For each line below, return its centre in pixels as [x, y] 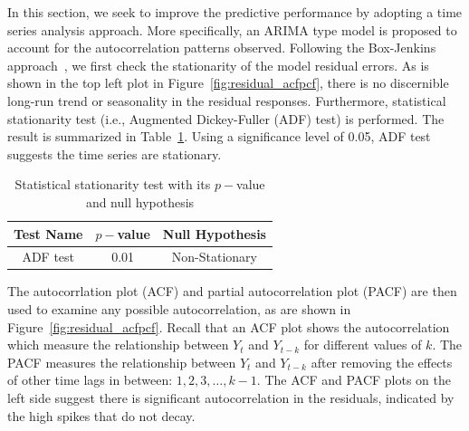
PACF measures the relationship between [122, 362]
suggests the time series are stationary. [115, 153]
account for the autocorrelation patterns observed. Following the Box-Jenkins [222, 48]
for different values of [363, 345]
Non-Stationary [214, 257]
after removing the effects [382, 362]
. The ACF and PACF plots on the [354, 380]
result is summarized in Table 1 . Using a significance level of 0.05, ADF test [219, 136]
